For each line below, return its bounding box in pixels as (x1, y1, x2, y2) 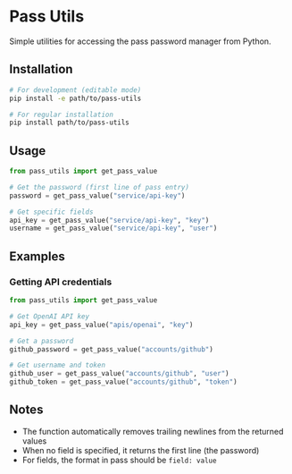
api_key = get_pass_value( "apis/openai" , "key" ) (9, 320, 194, 329)
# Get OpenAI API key (9, 311, 90, 321)
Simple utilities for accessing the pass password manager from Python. (9, 36, 271, 47)
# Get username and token (9, 360, 105, 370)
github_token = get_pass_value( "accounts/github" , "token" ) (9, 377, 238, 386)
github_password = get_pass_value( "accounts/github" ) (9, 344, 214, 354)
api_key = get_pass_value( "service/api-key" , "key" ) (9, 216, 210, 224)
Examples (9, 249, 65, 264)
